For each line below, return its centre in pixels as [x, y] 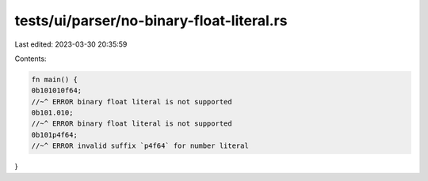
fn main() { [55, 79]
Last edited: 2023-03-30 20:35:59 [71, 44]
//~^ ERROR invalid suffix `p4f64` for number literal [140, 146]
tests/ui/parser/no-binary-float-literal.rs [151, 21]
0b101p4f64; [55, 135]
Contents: [31, 58]
